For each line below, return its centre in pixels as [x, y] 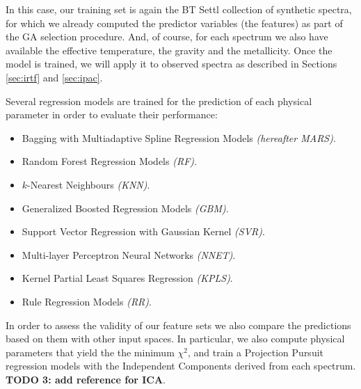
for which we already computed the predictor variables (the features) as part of [174, 23]
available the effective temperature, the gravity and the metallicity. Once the [169, 50]
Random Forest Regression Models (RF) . [109, 161]
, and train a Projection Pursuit [256, 352]
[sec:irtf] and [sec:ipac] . [54, 77]
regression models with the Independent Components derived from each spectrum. [181, 366]
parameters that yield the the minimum [90, 352]
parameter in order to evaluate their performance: [112, 114]
